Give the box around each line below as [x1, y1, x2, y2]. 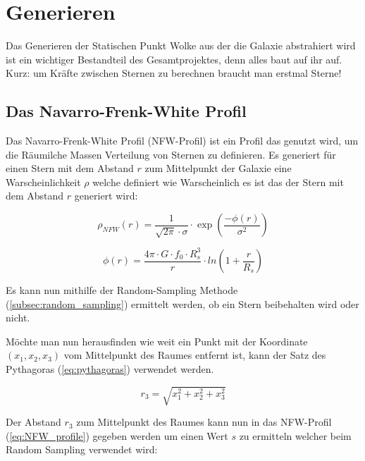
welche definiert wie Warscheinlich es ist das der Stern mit [92, 174, 344, 189]
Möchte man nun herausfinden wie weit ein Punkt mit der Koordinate [6, 333, 308, 348]
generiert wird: [74, 188, 138, 203]
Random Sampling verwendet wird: [6, 442, 158, 457]
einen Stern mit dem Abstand [6, 161, 134, 176]
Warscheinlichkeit [6, 174, 81, 189]
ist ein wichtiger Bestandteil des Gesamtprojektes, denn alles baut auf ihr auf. [6, 51, 342, 66]
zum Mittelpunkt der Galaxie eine [144, 161, 292, 176]
